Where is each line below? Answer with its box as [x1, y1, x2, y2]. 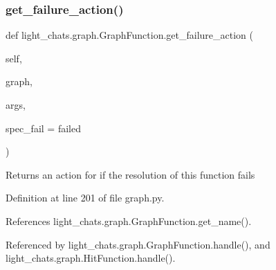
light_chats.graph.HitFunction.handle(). [6, 251, 176, 265]
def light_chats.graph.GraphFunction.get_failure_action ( [6, 28, 253, 42]
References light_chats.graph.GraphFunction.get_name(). [6, 213, 252, 228]
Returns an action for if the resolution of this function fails [6, 167, 255, 181]
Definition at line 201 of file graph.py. [6, 190, 165, 205]
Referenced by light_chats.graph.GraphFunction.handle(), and [6, 237, 270, 251]
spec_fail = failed [6, 120, 81, 135]
